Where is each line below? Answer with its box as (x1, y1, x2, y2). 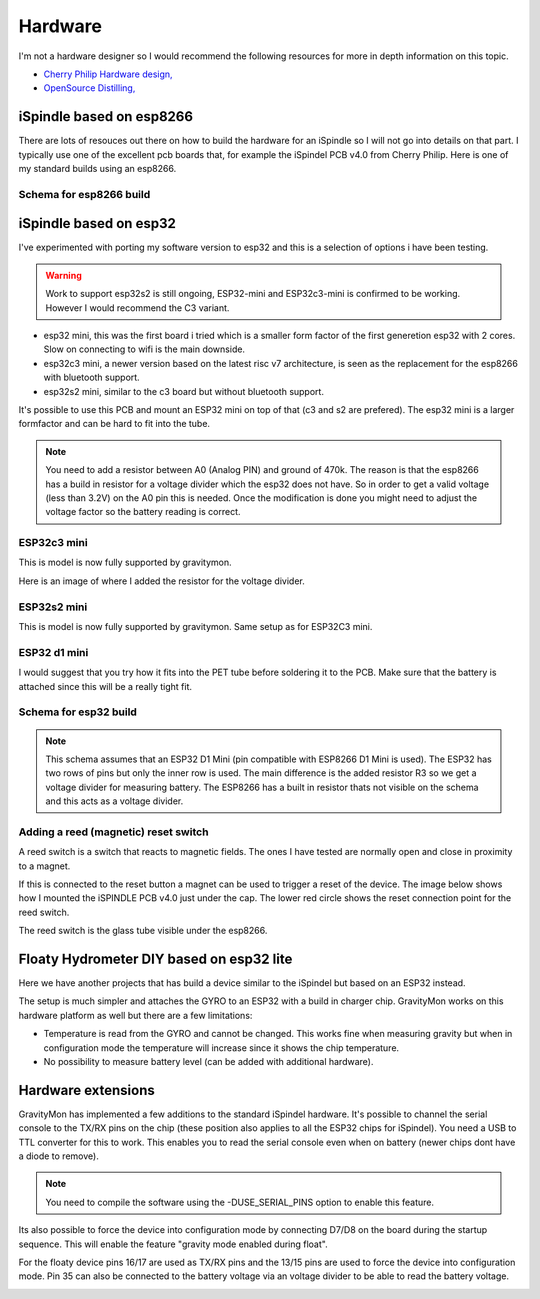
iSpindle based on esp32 (18, 215, 177, 232)
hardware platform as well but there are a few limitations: (18, 1009, 253, 1021)
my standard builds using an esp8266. (18, 163, 177, 175)
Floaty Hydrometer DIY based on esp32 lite (18, 950, 293, 967)
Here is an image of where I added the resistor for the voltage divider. (18, 575, 305, 587)
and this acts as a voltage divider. (45, 795, 184, 807)
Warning (45, 269, 82, 281)
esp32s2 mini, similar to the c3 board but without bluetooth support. (43, 385, 325, 397)
